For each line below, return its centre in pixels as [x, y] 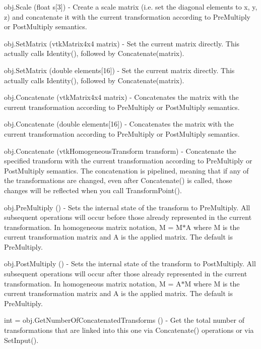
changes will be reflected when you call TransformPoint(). [93, 190]
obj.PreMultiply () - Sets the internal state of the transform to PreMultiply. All [127, 207]
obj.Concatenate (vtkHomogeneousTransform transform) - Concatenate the [120, 151]
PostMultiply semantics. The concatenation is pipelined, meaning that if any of [126, 170]
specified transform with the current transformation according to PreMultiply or [128, 161]
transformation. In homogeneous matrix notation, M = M [93, 227]
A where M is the [213, 227]
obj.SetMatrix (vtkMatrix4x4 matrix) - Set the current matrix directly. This [122, 43]
